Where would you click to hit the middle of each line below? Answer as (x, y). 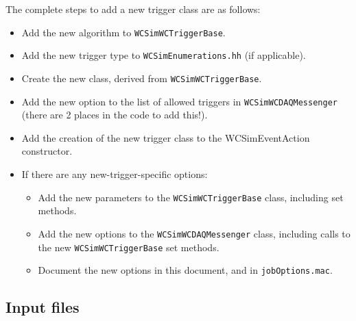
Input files (43, 307)
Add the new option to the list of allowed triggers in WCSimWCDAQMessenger (179, 101)
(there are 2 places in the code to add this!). (115, 115)
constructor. (47, 151)
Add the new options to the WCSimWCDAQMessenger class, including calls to (194, 233)
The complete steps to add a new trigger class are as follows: (133, 9)
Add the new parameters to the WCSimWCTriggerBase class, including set (191, 197)
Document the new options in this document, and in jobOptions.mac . (185, 270)
